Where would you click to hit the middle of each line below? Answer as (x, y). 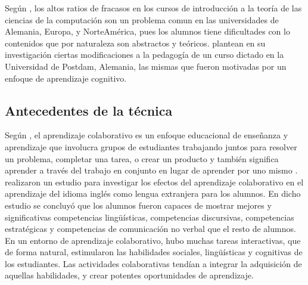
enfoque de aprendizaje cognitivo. (66, 78)
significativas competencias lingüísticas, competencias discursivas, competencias (150, 217)
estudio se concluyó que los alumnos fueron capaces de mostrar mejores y (138, 205)
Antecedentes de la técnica (89, 110)
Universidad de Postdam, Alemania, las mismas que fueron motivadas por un (146, 66)
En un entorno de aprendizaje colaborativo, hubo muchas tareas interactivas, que (153, 240)
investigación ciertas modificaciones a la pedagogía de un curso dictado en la (144, 55)
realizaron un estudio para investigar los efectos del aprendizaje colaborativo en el (154, 182)
